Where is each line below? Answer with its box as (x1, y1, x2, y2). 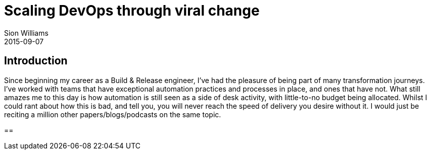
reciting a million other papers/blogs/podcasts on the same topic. (4, 110, 221, 119)
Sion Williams (4, 28, 49, 37)
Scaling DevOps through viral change (4, 2, 260, 19)
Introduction (4, 54, 68, 67)
